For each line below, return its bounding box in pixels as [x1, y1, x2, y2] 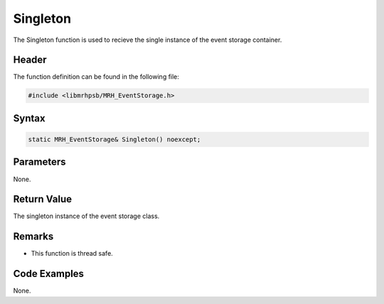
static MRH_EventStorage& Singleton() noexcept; [28, 136, 201, 143]
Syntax [13, 112, 46, 124]
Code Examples [13, 268, 85, 280]
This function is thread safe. [31, 249, 113, 258]
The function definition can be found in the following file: [13, 72, 179, 81]
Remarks [13, 231, 54, 243]
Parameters [13, 156, 66, 168]
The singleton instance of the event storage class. [13, 212, 160, 220]
